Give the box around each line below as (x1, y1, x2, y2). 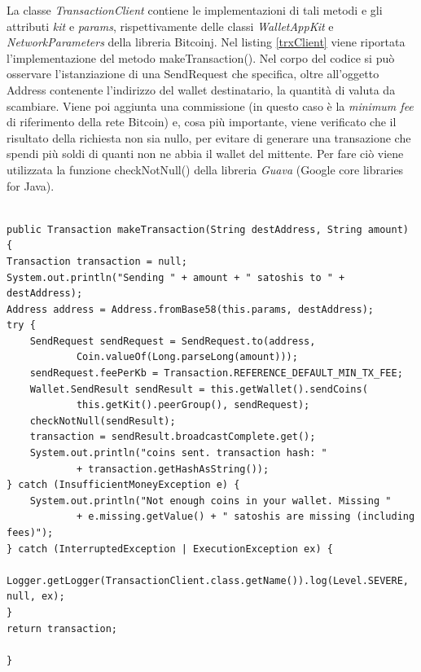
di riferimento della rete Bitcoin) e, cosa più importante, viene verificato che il (7, 113, 397, 130)
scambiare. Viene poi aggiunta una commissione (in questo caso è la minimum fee (7, 97, 414, 114)
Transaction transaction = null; (7, 255, 187, 267)
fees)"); (7, 527, 54, 538)
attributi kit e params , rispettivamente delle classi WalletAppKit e (7, 17, 334, 34)
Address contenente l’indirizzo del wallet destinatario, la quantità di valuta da (7, 81, 396, 98)
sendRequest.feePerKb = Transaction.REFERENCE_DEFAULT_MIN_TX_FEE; (29, 367, 403, 380)
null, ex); (7, 591, 65, 603)
